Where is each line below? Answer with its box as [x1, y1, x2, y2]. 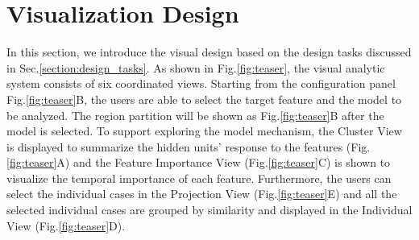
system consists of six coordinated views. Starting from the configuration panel [6, 75, 396, 92]
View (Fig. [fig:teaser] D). [6, 217, 126, 234]
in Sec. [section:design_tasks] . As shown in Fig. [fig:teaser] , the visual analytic [6, 59, 385, 76]
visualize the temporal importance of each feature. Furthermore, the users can [6, 169, 392, 186]
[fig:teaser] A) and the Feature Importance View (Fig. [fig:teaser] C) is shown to [6, 154, 391, 171]
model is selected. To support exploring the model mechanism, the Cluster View [6, 122, 402, 139]
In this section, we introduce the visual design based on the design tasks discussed [6, 43, 412, 60]
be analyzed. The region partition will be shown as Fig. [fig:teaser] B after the [6, 106, 384, 123]
